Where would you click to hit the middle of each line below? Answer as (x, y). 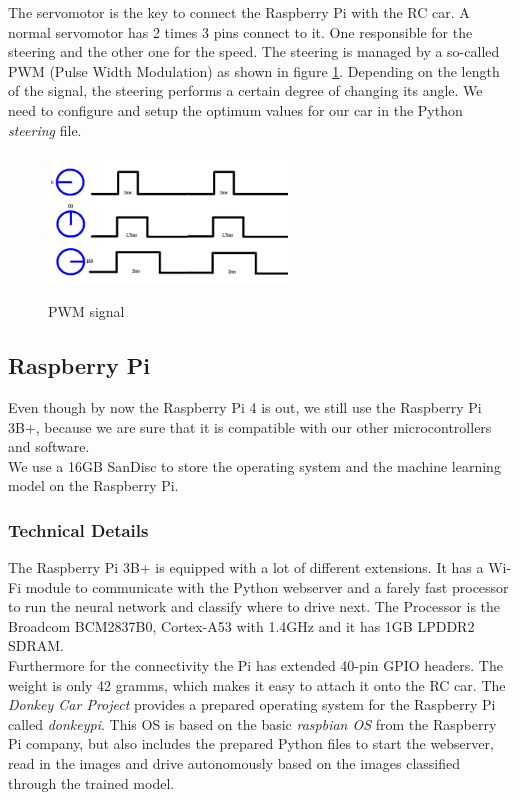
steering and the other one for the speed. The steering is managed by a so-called (254, 51)
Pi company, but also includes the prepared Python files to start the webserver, (251, 743)
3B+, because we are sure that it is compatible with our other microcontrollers (250, 426)
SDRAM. (36, 645)
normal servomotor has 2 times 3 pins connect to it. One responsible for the (240, 31)
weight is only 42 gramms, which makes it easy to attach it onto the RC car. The (257, 684)
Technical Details (78, 529)
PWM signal (86, 311)
